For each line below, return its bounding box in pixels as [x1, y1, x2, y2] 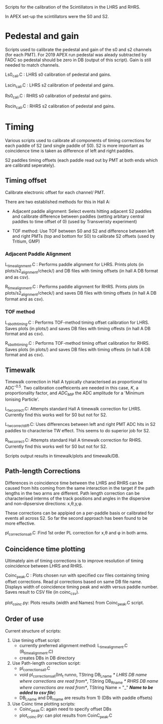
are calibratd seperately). [5, 162, 55, 168]
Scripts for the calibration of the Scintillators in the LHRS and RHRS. [5, 4, 141, 10]
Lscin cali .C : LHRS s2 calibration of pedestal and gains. [5, 82, 115, 89]
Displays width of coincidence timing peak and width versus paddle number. [5, 584, 159, 590]
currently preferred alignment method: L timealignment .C [19, 642, 128, 650]
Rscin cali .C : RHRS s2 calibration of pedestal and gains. [5, 103, 115, 110]
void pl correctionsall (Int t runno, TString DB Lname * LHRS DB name [19, 671, 147, 679]
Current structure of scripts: [5, 628, 61, 634]
